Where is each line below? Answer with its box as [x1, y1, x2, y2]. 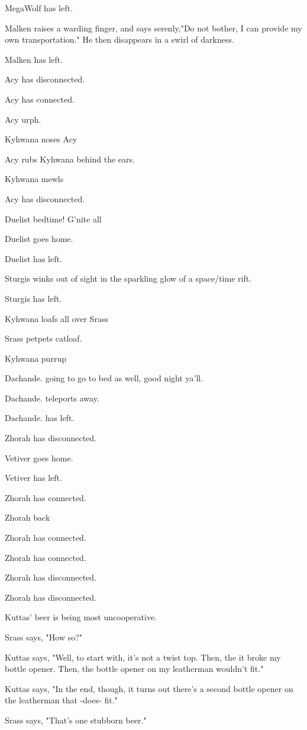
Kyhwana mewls [5, 173, 64, 185]
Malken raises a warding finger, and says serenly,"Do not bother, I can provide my [5, 21, 302, 34]
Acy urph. [5, 113, 41, 125]
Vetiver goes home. [5, 451, 73, 464]
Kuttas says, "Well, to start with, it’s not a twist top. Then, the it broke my [5, 651, 281, 663]
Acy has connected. [5, 93, 75, 105]
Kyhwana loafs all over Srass [5, 312, 108, 324]
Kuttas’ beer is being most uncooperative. [5, 611, 157, 623]
